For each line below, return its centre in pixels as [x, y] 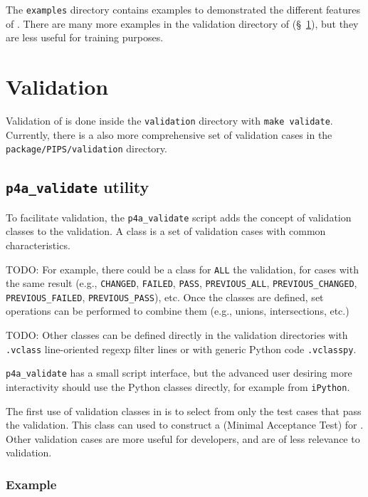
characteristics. [38, 245]
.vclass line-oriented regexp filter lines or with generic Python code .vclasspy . [181, 349]
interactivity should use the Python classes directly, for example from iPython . [178, 386]
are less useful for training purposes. [85, 37]
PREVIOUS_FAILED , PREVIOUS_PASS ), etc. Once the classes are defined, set [165, 297]
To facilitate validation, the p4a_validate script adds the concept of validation [179, 217]
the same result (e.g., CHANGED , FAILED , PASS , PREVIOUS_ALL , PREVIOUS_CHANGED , [182, 283]
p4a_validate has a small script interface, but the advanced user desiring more [179, 373]
